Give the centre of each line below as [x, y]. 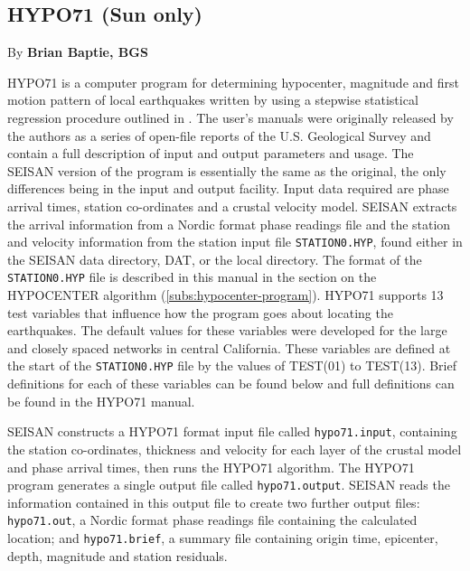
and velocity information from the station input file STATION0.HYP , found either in [235, 242]
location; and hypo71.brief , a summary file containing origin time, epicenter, [223, 538]
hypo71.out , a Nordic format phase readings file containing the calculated [212, 520]
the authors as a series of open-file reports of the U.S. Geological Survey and [219, 135]
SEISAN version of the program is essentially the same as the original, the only [227, 170]
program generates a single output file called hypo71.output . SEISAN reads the [229, 485]
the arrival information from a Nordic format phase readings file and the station [229, 224]
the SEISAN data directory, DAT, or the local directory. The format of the [215, 259]
